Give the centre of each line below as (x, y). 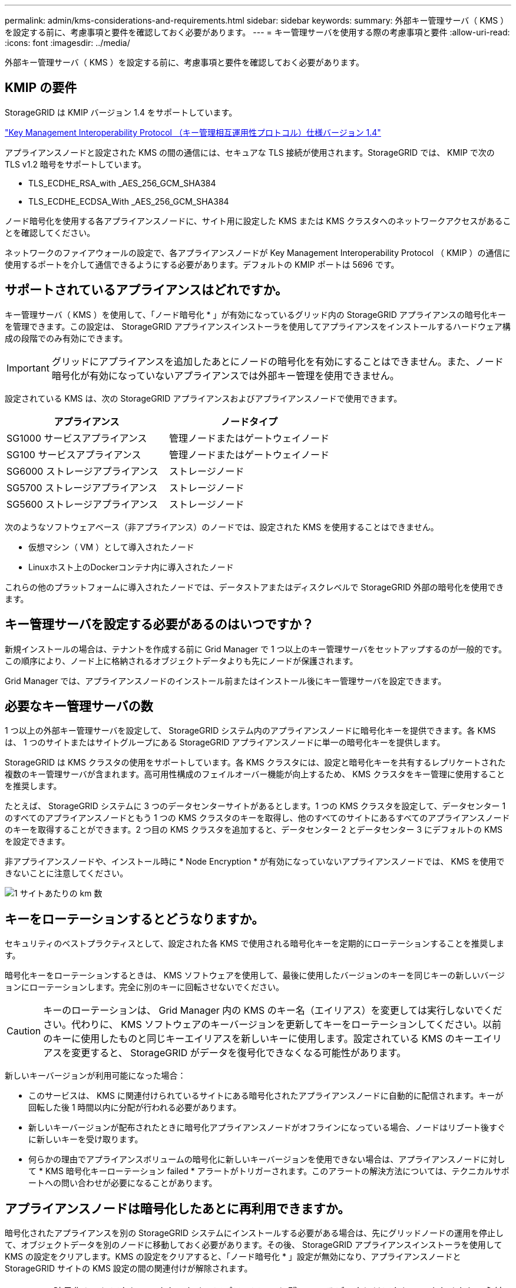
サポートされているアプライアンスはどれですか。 (146, 290)
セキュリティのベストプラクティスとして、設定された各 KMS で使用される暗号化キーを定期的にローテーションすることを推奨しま (255, 944)
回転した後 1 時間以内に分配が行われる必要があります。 (135, 1108)
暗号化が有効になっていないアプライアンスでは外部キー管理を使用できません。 (225, 375)
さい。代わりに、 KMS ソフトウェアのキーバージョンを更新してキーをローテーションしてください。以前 (272, 1025)
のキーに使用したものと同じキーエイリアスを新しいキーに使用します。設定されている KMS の (249, 1039)
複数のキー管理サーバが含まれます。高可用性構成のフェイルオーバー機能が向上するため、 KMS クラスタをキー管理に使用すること (255, 774)
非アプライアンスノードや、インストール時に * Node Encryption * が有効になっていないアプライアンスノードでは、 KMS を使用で (255, 862)
